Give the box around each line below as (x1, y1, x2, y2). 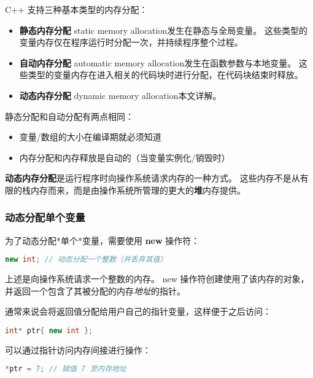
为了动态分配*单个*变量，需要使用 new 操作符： (5, 234, 200, 246)
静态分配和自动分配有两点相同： (5, 109, 134, 122)
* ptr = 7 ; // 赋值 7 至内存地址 (5, 364, 126, 374)
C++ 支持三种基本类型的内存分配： (5, 3, 148, 15)
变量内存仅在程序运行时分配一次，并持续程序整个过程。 (19, 36, 243, 49)
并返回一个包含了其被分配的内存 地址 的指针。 (5, 284, 185, 297)
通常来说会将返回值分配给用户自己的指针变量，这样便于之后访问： (5, 305, 271, 318)
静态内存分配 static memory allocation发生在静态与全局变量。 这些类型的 (19, 23, 307, 36)
